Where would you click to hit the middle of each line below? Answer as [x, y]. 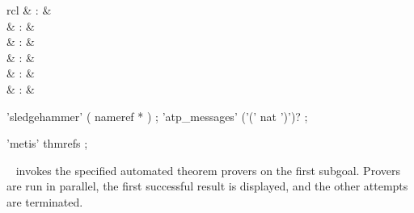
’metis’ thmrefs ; [47, 143]
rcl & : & [29, 10]
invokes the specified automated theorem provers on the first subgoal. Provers [208, 170]
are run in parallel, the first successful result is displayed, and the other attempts [207, 186]
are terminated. [45, 201]
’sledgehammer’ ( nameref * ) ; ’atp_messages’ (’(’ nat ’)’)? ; [157, 116]
